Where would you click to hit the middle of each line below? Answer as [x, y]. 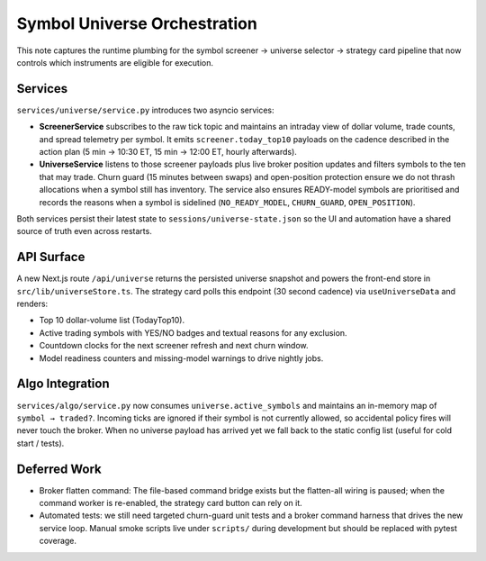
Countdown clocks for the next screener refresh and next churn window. [174, 346]
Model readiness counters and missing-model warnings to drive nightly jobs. [181, 358]
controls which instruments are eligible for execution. [115, 62]
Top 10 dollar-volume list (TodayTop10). [112, 321]
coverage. [58, 541]
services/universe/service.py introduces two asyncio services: [145, 110]
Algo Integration [63, 384]
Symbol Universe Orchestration [137, 23]
